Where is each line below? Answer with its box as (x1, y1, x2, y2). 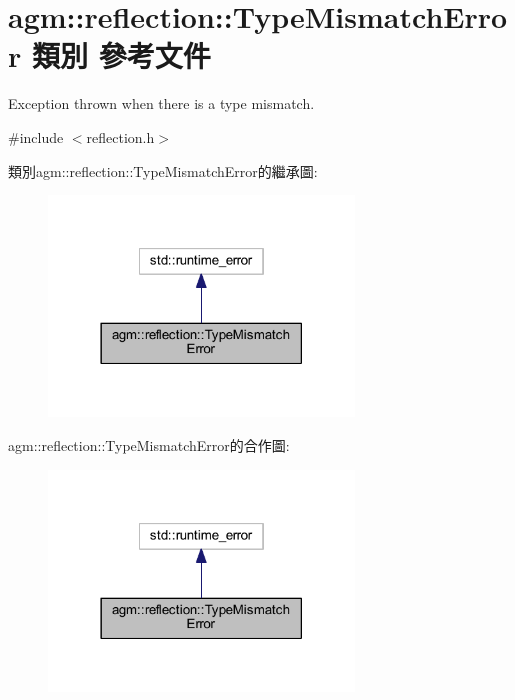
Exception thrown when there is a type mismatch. (8, 93, 315, 114)
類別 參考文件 (31, 35, 211, 76)
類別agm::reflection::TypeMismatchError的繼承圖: (8, 160, 318, 181)
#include (8, 126, 64, 147)
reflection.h (86, 126, 155, 147)
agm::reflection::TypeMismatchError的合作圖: (8, 435, 290, 455)
